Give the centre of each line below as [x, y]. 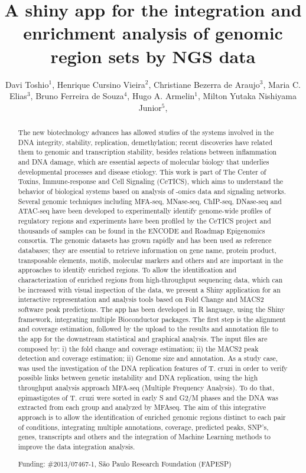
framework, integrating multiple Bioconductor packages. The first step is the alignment [152, 319]
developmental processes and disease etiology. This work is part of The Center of [142, 171]
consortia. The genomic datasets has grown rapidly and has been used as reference [145, 240]
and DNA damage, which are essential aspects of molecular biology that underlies [144, 162]
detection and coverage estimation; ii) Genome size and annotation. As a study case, [148, 358]
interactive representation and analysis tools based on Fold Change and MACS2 [141, 299]
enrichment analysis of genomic [153, 33]
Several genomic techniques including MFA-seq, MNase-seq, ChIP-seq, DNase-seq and [150, 201]
